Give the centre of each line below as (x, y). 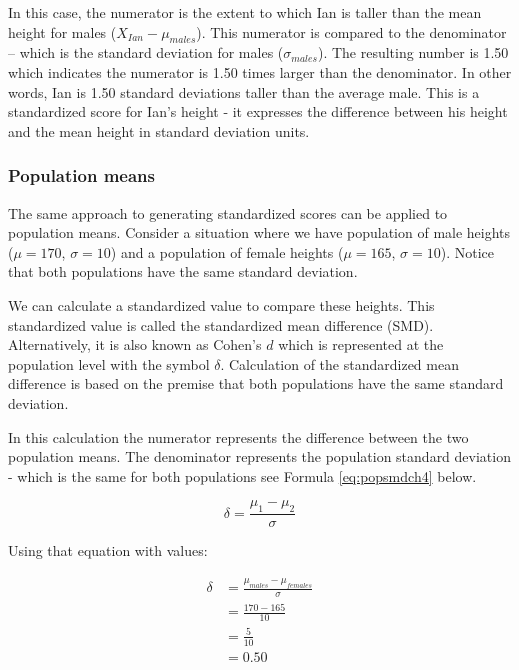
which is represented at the (361, 344)
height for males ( (62, 31)
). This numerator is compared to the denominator (351, 31)
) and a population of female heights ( (227, 251)
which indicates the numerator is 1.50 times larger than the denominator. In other (260, 71)
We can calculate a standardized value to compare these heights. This (221, 304)
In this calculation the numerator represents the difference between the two (238, 436)
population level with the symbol (109, 363)
